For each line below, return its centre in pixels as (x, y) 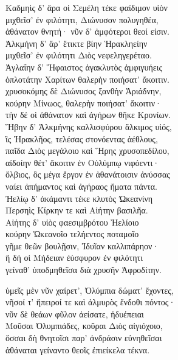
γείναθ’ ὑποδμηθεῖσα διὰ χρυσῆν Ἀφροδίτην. (84, 270)
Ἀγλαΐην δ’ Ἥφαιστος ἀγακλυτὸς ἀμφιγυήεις (84, 67)
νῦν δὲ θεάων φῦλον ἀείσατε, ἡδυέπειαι (75, 313)
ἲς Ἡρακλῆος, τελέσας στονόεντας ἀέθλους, (82, 138)
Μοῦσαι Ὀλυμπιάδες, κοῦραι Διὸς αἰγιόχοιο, (84, 326)
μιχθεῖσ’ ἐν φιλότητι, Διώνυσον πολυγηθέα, (82, 19)
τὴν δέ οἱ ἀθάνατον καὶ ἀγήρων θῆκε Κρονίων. (88, 115)
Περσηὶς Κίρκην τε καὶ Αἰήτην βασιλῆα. (77, 210)
